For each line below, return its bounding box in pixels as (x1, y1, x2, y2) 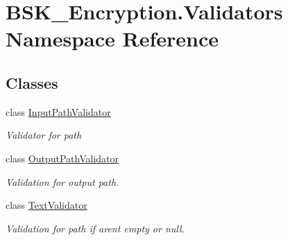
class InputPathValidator (6, 104, 111, 119)
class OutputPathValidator (6, 151, 119, 165)
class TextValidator (6, 198, 87, 212)
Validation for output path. (6, 174, 119, 189)
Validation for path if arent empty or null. (6, 221, 185, 235)
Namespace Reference (6, 24, 219, 53)
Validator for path (6, 128, 82, 142)
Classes (6, 71, 58, 93)
